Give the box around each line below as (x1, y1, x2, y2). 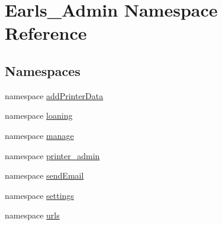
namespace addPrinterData (5, 89, 104, 102)
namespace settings (5, 189, 74, 201)
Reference (5, 21, 87, 45)
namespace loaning (5, 109, 73, 122)
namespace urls (5, 209, 60, 221)
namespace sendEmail (5, 169, 84, 182)
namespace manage (5, 129, 74, 141)
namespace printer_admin (5, 149, 100, 161)
